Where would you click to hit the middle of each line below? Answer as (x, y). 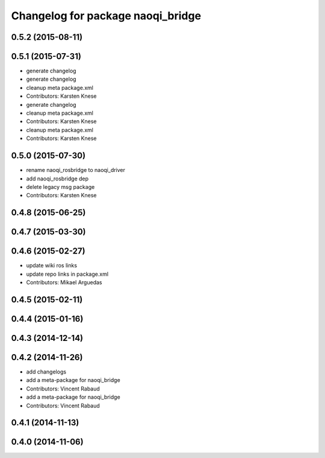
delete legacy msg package (60, 186)
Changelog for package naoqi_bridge (106, 16)
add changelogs (46, 372)
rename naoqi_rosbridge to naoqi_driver (76, 170)
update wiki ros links (52, 266)
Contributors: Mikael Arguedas (64, 282)
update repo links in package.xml (67, 274)
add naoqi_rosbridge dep (57, 179)
